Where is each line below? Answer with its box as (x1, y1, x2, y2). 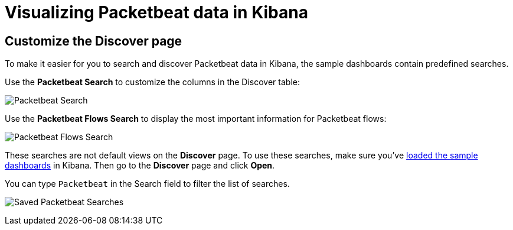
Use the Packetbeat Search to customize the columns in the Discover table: (5, 77, 300, 88)
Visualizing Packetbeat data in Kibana (5, 2, 308, 22)
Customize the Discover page (5, 33, 182, 48)
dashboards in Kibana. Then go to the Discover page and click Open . (5, 160, 275, 171)
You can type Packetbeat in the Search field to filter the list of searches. (5, 179, 290, 189)
